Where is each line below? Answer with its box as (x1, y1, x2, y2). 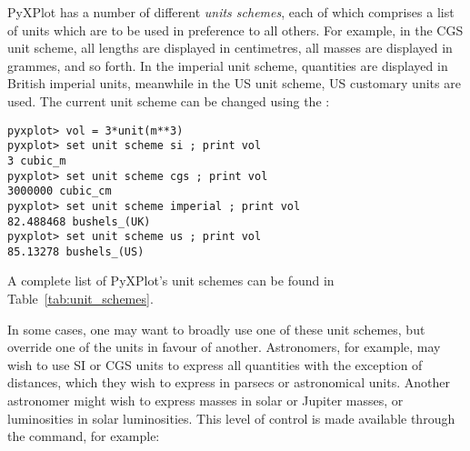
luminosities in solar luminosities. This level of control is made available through (7, 408, 455, 427)
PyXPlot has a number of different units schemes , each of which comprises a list (7, 3, 455, 21)
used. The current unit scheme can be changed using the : (7, 91, 330, 110)
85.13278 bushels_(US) (7, 245, 145, 258)
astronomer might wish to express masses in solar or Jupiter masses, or (7, 391, 404, 410)
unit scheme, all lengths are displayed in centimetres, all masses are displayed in (7, 38, 453, 57)
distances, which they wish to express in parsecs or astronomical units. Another (7, 373, 450, 392)
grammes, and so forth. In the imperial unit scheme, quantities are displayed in (7, 55, 448, 75)
